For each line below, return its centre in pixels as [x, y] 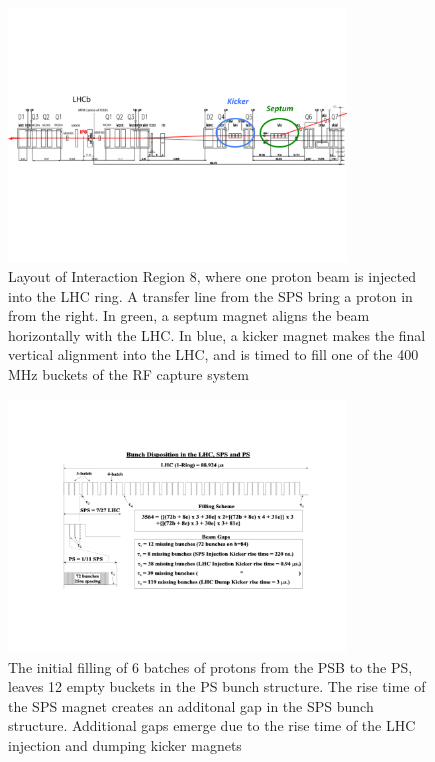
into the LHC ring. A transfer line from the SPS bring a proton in [210, 295]
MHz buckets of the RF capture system [128, 373]
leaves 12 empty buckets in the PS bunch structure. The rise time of [217, 686]
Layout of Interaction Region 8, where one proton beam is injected [212, 275]
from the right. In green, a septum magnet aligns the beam [189, 315]
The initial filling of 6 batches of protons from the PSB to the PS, [210, 666]
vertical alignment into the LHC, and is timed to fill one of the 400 [213, 354]
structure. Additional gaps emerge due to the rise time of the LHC [212, 725]
